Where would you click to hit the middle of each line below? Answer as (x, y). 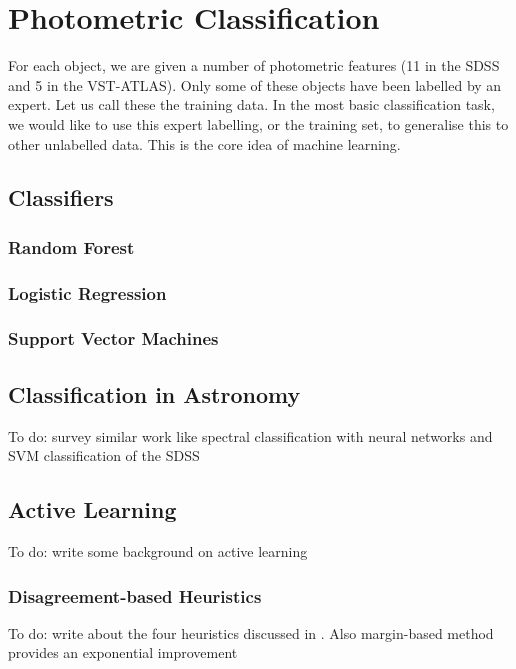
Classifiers (61, 197)
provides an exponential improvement (123, 652)
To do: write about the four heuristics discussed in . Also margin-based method (251, 632)
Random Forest (71, 246)
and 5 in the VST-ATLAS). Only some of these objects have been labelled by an (255, 84)
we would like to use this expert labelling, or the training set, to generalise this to (258, 123)
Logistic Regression (87, 292)
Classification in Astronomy (154, 393)
